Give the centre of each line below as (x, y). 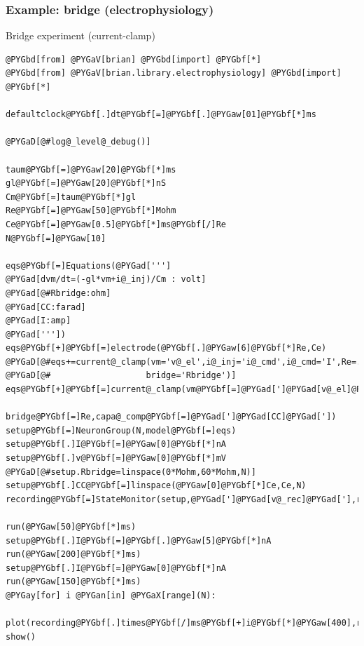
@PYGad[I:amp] (38, 321)
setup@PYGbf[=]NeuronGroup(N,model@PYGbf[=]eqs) (121, 430)
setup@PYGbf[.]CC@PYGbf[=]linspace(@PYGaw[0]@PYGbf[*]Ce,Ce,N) (156, 486)
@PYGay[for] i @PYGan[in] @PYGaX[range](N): (111, 595)
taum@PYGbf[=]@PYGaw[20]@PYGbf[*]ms (91, 169)
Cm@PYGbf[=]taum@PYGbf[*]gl (71, 197)
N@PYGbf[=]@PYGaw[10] (56, 238)
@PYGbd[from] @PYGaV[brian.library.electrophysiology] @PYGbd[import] (174, 73)
